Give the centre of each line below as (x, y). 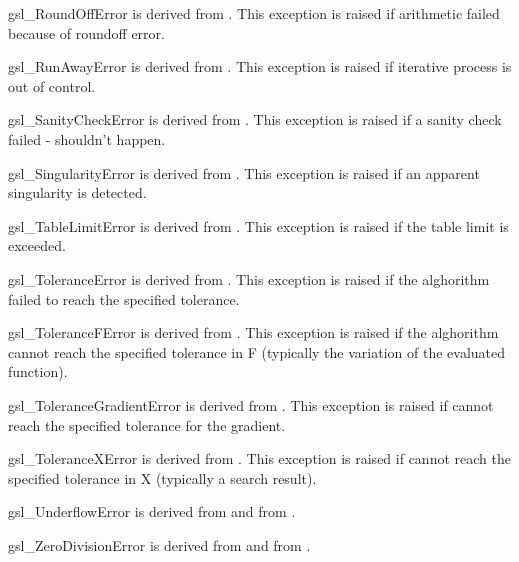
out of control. (52, 85)
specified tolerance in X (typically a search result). (162, 477)
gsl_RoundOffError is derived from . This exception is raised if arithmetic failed (254, 13)
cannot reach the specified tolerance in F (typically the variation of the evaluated (256, 351)
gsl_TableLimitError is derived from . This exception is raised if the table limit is (258, 225)
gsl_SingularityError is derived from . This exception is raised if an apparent (244, 172)
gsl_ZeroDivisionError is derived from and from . (159, 544)
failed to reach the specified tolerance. (124, 298)
